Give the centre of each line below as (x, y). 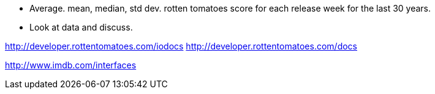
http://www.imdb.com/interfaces (71, 65)
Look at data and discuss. (81, 27)
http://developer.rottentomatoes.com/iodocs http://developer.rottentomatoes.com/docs (181, 46)
